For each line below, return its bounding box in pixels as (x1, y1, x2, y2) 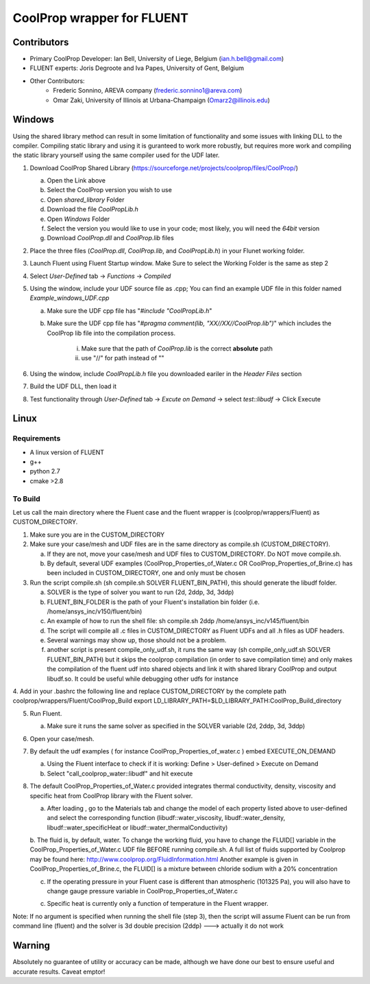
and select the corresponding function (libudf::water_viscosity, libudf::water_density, (47, 814, 286, 822)
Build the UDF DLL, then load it (29, 382, 116, 390)
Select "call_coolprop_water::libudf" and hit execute (47, 769, 193, 777)
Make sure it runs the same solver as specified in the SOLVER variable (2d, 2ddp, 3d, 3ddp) (47, 722, 306, 730)
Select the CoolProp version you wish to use (47, 186, 173, 194)
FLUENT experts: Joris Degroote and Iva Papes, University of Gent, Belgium (29, 64, 245, 72)
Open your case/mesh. (29, 734, 95, 742)
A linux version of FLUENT (29, 448, 105, 456)
